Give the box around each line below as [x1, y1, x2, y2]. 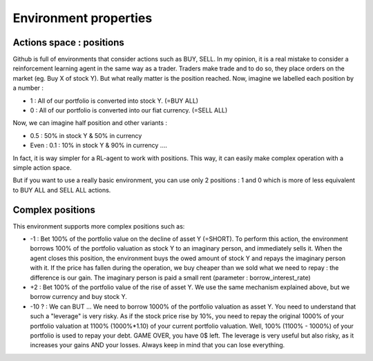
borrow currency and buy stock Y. [30, 293, 128, 301]
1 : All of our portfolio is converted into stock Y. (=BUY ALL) [30, 97, 199, 105]
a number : [12, 84, 44, 92]
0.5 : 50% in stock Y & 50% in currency [30, 131, 142, 139]
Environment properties [12, 10, 153, 26]
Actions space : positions [12, 37, 124, 48]
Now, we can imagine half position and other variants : [12, 119, 168, 127]
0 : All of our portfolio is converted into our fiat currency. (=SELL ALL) [30, 106, 228, 115]
